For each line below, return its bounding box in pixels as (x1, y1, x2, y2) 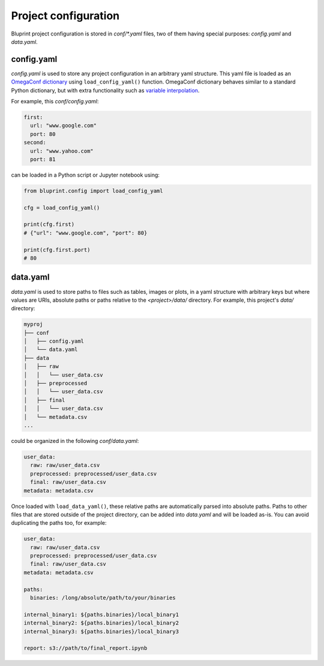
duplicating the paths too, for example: (11, 519, 107, 527)
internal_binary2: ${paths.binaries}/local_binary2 (23, 620, 179, 626)
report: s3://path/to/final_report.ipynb (23, 645, 148, 652)
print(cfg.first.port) (23, 246, 91, 253)
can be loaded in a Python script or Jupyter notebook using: (11, 171, 160, 179)
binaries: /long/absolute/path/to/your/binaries (30, 594, 176, 601)
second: (23, 139, 46, 146)
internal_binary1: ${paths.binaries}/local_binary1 (23, 611, 179, 618)
